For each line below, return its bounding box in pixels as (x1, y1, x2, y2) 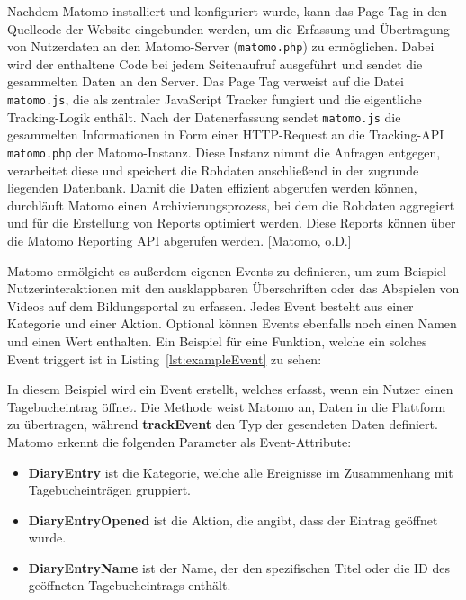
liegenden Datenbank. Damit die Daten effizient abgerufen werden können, (7, 178, 417, 197)
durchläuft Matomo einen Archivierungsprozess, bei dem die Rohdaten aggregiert (7, 195, 455, 214)
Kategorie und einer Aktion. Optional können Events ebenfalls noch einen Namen (7, 314, 457, 333)
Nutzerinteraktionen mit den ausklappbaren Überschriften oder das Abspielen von (7, 279, 460, 298)
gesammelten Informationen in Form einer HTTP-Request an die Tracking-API (7, 125, 444, 144)
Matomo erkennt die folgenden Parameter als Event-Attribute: (7, 432, 352, 451)
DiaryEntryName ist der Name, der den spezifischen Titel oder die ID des (28, 558, 450, 577)
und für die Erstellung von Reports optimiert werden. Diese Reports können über (7, 213, 456, 232)
